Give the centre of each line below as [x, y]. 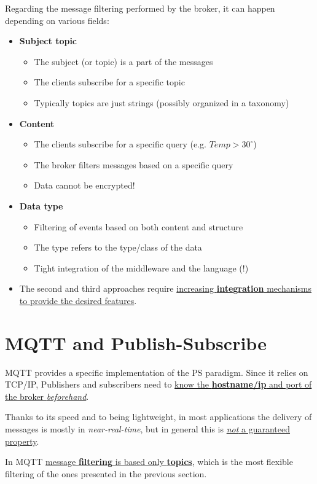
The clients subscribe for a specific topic [109, 82]
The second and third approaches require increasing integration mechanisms [166, 288]
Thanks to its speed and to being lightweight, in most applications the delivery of [158, 417]
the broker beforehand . [47, 396]
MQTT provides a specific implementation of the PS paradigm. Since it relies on [157, 372]
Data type [41, 205]
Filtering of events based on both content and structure [139, 226]
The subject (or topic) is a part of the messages [123, 61]
